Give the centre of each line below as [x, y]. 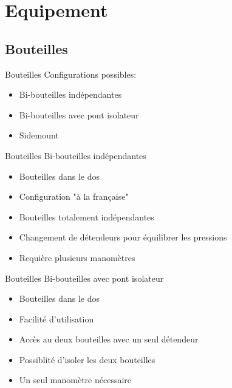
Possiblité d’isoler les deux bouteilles [87, 359]
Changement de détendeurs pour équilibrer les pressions [123, 237]
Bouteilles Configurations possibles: [71, 74]
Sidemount [39, 135]
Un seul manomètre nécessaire [75, 380]
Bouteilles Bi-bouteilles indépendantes [76, 155]
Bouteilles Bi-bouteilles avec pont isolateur [84, 278]
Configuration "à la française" [74, 196]
